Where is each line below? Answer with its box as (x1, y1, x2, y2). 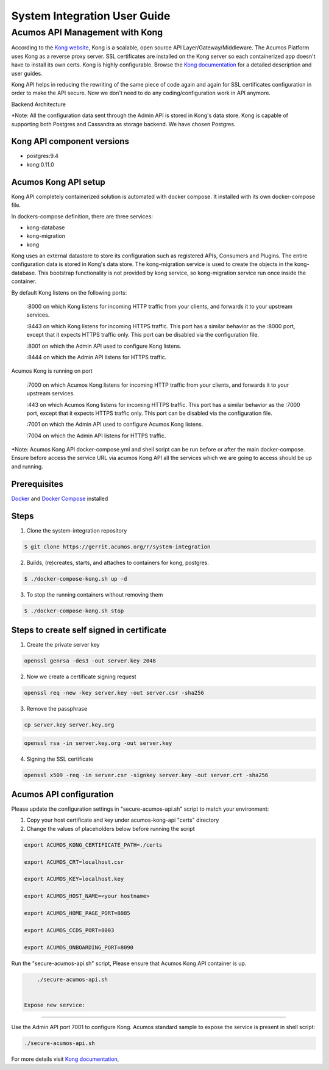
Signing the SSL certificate (26, 755, 94, 763)
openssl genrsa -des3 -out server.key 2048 (24, 658, 157, 664)
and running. (11, 462, 44, 470)
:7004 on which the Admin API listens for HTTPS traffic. (26, 432, 166, 439)
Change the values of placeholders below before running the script (26, 825, 195, 832)
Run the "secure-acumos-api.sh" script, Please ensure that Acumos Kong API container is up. (11, 960, 247, 967)
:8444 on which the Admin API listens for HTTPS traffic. (26, 353, 167, 361)
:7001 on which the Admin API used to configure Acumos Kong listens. (26, 421, 203, 428)
